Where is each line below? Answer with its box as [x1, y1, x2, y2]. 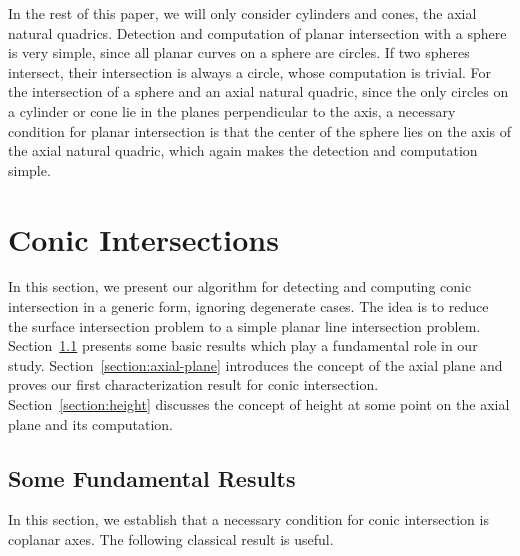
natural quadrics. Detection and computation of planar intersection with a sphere [8, 22, 507, 43]
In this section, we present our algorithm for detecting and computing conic [8, 276, 472, 297]
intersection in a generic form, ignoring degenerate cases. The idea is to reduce [8, 296, 489, 317]
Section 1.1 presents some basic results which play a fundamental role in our [8, 335, 478, 356]
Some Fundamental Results [8, 462, 296, 493]
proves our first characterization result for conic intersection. [8, 374, 379, 395]
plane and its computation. [8, 413, 173, 434]
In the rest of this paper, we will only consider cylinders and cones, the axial [8, 3, 477, 23]
